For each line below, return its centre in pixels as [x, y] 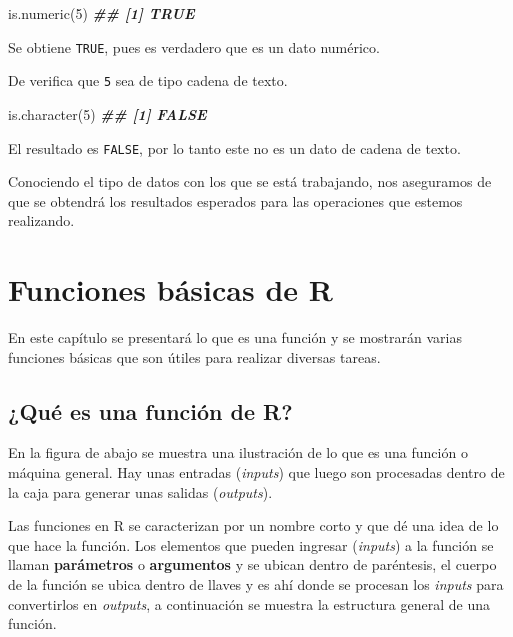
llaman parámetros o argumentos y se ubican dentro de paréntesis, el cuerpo [252, 564]
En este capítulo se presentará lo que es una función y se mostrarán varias [235, 337]
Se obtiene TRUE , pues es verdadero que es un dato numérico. [194, 46]
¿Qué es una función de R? [150, 410]
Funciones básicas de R [170, 289]
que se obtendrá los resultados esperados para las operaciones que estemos [235, 200]
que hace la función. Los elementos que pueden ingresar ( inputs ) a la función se [251, 544]
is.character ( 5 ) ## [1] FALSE [107, 113]
